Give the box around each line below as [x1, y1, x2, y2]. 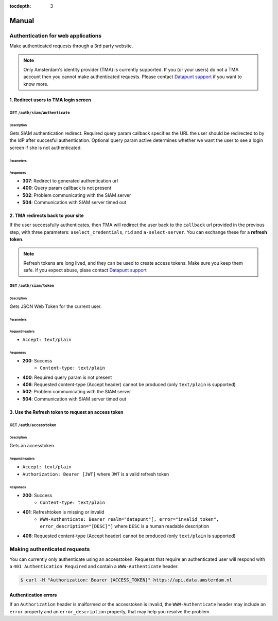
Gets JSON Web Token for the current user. [9, 303, 102, 309]
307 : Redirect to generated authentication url [22, 177, 118, 184]
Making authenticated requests [9, 545, 90, 553]
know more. [23, 81, 49, 87]
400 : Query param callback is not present [22, 185, 112, 191]
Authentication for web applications [9, 32, 102, 39]
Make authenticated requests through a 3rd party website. [9, 43, 133, 49]
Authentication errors [9, 592, 57, 598]
